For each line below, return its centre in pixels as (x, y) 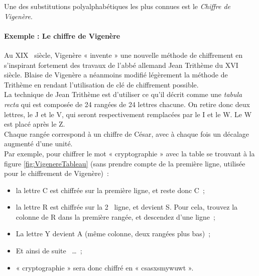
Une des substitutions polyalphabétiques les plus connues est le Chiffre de (117, 6)
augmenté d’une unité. (38, 144)
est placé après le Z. (35, 124)
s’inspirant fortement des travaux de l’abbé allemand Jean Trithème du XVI (121, 65)
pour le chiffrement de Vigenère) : (56, 173)
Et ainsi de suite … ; (49, 251)
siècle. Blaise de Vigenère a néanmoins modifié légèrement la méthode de (116, 75)
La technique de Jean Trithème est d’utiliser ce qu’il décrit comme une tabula (123, 94)
